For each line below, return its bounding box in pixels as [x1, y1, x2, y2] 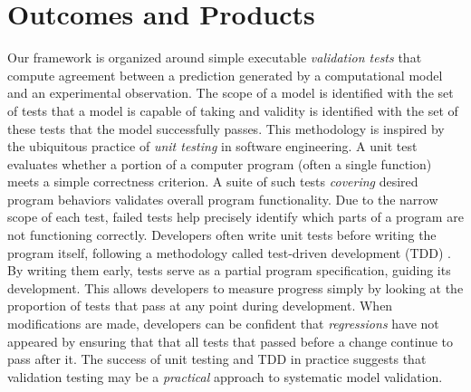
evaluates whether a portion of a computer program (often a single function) [7, 154, 432, 173]
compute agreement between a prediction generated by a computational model [7, 65, 443, 84]
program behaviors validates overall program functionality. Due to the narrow [7, 189, 438, 208]
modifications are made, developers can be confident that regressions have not [7, 314, 439, 333]
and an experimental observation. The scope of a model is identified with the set [7, 83, 454, 102]
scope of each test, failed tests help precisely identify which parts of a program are [7, 207, 464, 226]
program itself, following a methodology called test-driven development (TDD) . [7, 243, 451, 262]
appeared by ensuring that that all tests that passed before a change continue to [7, 331, 454, 350]
